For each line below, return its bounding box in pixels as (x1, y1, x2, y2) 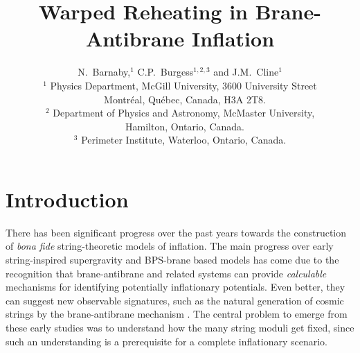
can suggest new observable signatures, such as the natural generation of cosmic (6, 293, 344, 307)
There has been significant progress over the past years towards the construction (6, 225, 347, 239)
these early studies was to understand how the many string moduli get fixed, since (6, 320, 354, 334)
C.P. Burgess (137, 64, 194, 79)
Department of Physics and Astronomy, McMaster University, (53, 105, 315, 120)
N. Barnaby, (78, 64, 131, 79)
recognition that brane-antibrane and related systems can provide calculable (6, 266, 327, 280)
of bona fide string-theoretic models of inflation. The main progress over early (6, 239, 334, 253)
